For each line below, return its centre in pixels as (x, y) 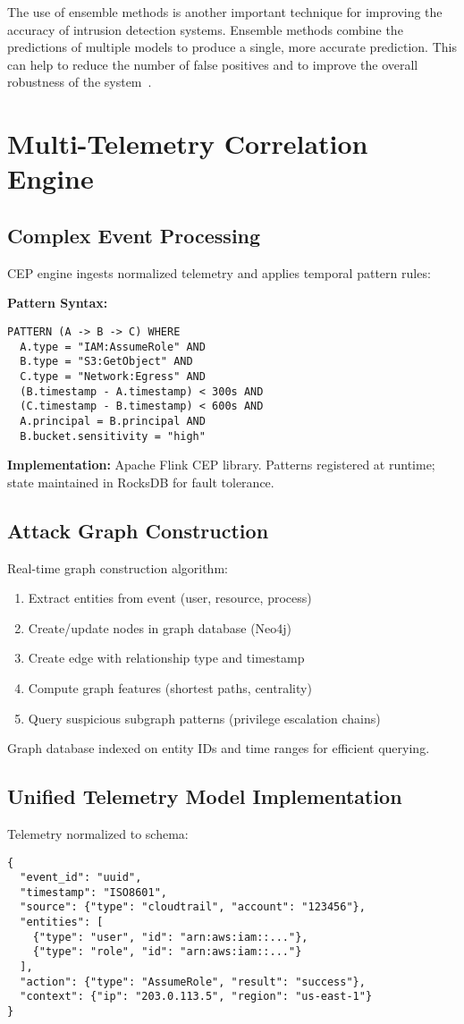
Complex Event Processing (134, 235)
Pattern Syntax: (58, 303)
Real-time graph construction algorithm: (118, 567)
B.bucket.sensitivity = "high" (113, 436)
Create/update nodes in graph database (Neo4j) (160, 627)
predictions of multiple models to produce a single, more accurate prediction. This (232, 47)
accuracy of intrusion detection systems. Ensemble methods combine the (205, 29)
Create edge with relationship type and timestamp (166, 658)
